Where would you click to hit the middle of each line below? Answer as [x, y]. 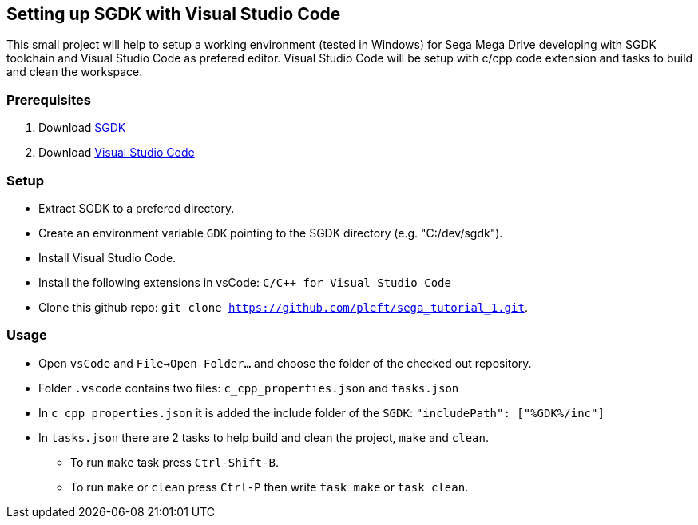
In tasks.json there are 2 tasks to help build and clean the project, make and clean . [264, 437]
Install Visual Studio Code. [107, 257]
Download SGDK [82, 128]
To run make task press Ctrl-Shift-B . [174, 462]
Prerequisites [49, 99]
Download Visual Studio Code [117, 153]
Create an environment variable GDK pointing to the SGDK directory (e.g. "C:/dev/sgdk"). [271, 233]
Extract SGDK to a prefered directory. [137, 208]
